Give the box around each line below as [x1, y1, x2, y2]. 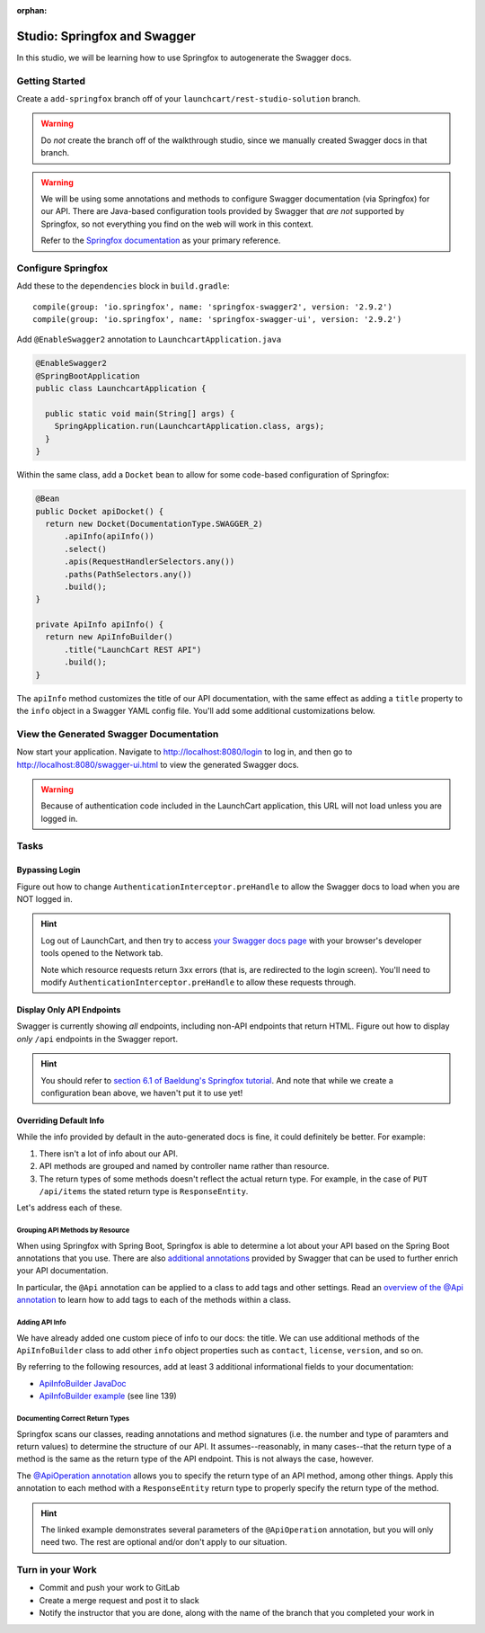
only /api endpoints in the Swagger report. [16, 1033, 179, 1044]
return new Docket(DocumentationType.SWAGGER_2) [45, 518, 264, 529]
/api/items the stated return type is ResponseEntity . [39, 1185, 249, 1196]
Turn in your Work [16, 1564, 98, 1576]
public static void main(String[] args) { [45, 409, 235, 419]
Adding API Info [16, 1318, 66, 1327]
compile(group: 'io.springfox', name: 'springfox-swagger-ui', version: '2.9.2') [32, 315, 402, 325]
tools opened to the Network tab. [40, 948, 163, 959]
